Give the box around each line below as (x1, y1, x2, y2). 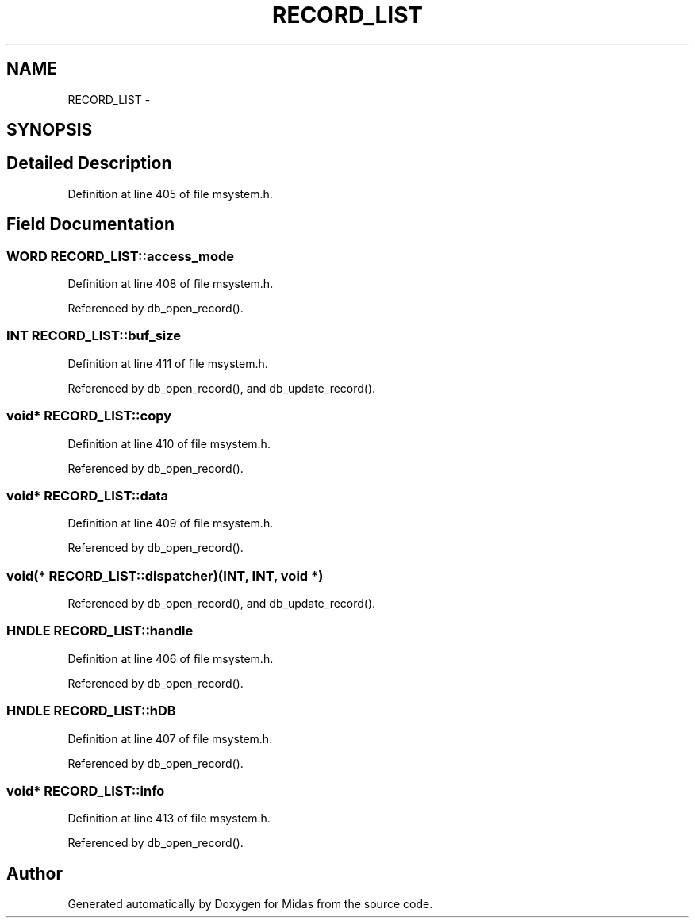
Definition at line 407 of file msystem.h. (67, 731, 273, 746)
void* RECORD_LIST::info (6, 782, 165, 799)
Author (6, 863, 63, 884)
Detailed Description (6, 153, 172, 174)
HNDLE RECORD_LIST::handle (6, 623, 194, 639)
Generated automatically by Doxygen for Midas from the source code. (67, 897, 433, 911)
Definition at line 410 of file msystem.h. (67, 436, 271, 450)
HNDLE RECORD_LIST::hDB (6, 703, 176, 719)
